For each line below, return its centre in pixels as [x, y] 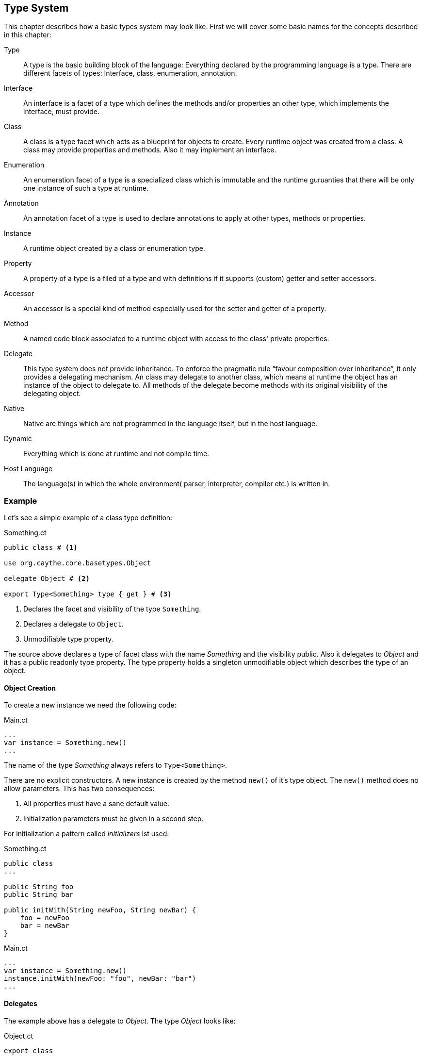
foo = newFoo [45, 918]
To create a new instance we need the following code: [90, 705]
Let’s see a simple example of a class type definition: [88, 518]
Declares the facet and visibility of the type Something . [112, 609]
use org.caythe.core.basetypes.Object [78, 563]
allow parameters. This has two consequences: [79, 789]
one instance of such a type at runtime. [86, 188]
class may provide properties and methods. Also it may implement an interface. [150, 150]
